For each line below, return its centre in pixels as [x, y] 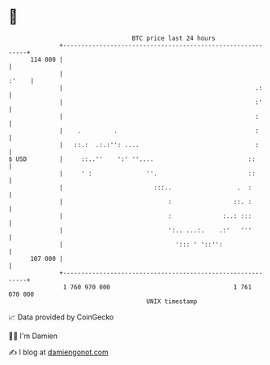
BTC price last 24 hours [174, 38]
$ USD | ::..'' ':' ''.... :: [132, 159]
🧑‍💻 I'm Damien [33, 336]
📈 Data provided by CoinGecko [61, 317]
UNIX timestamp [172, 301]
